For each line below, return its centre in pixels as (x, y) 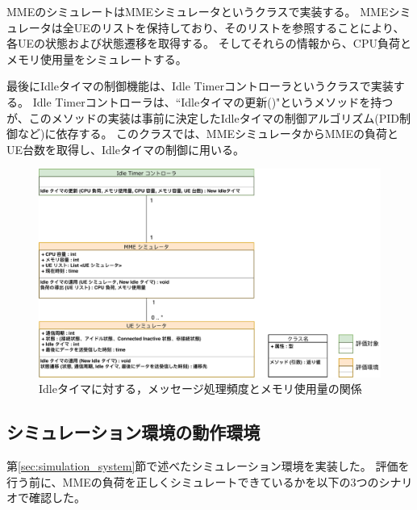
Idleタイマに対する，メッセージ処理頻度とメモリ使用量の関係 (200, 389)
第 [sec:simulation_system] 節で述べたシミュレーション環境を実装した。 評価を (208, 466)
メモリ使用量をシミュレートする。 (97, 59)
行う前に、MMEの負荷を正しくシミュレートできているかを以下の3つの (193, 481)
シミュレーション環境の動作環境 (133, 432)
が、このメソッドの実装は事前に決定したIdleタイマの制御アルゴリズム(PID (203, 117)
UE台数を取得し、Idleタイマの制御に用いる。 (125, 149)
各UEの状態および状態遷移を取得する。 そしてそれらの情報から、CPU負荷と (209, 43)
